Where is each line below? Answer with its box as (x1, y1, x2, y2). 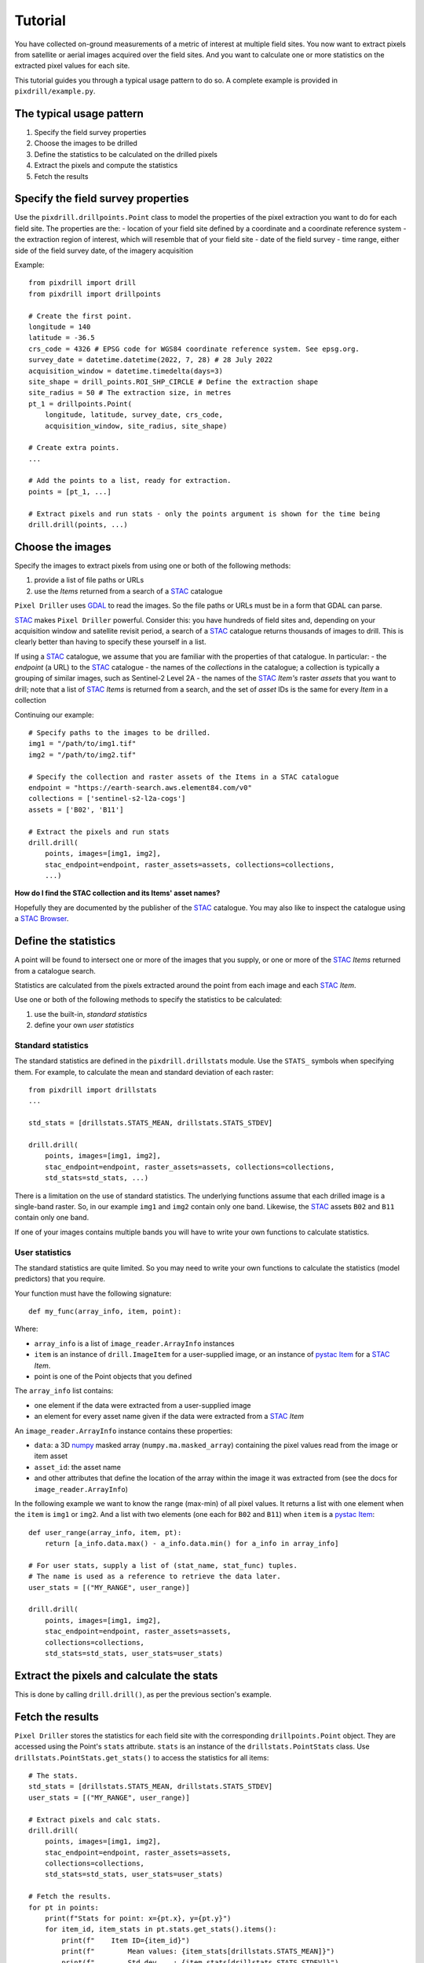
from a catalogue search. (14, 966, 96, 975)
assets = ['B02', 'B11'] (28, 805, 124, 814)
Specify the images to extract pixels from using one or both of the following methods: (14, 561, 291, 570)
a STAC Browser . (14, 914, 69, 923)
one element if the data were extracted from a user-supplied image (34, 1400, 251, 1409)
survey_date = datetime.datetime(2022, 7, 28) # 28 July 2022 (28, 356, 273, 364)
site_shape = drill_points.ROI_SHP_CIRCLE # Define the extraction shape (28, 377, 319, 386)
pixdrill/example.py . (14, 86, 96, 96)
